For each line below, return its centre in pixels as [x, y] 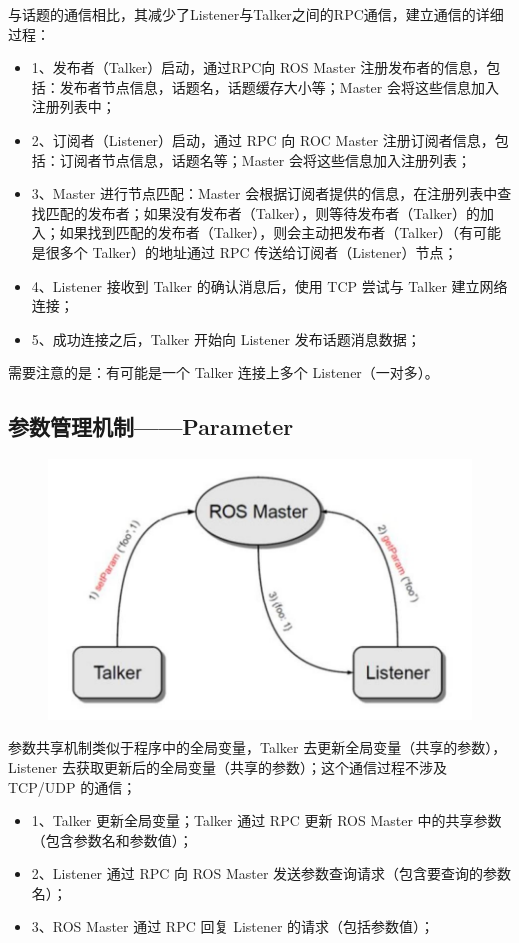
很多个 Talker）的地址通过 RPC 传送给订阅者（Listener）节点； [251, 251]
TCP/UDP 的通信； [72, 786]
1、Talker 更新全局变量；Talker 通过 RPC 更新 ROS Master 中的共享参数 [266, 820]
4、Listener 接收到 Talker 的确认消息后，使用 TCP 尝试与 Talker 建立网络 [269, 285]
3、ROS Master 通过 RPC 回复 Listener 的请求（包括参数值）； [233, 926]
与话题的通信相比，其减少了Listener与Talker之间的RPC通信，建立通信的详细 [256, 14]
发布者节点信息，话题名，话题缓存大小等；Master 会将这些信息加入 [279, 86]
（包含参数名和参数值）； [112, 839]
